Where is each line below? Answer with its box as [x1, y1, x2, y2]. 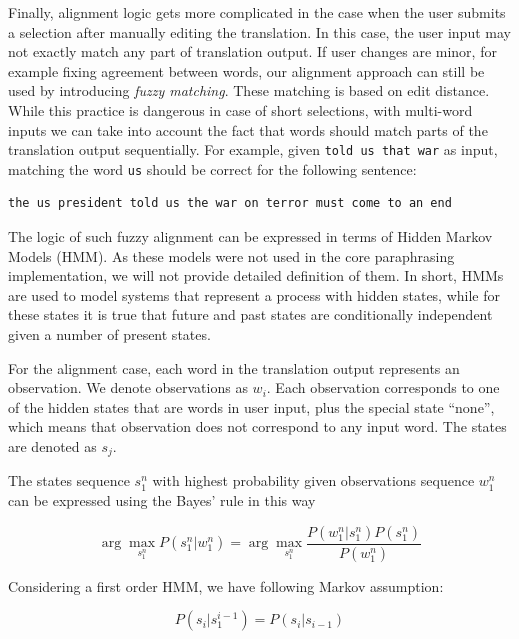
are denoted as [8, 436, 97, 456]
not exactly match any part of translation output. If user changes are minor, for [8, 41, 497, 62]
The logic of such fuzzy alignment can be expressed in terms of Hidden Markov [8, 226, 493, 247]
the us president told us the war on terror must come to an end [8, 196, 452, 211]
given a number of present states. [8, 324, 211, 345]
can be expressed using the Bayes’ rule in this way [8, 490, 316, 511]
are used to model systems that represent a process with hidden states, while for [8, 284, 501, 305]
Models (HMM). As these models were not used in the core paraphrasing [8, 245, 455, 266]
